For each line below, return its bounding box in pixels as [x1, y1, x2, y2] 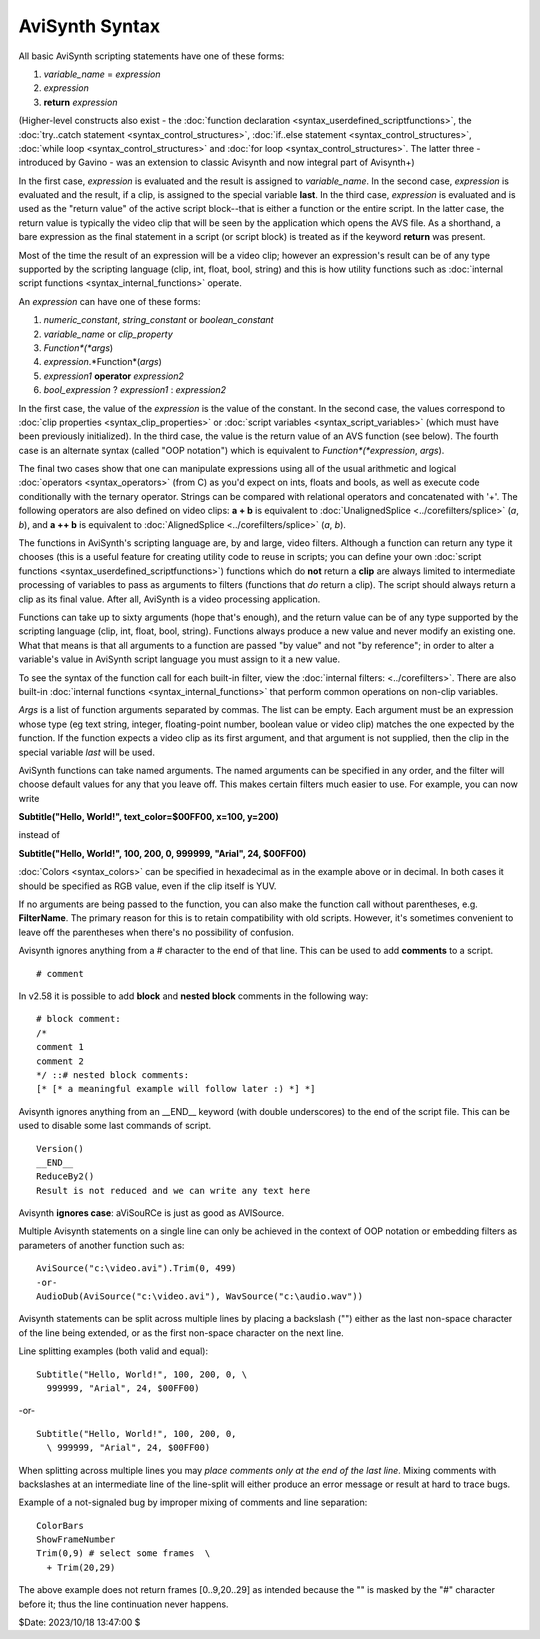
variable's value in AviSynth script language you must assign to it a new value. [18, 653, 340, 665]
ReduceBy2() [36, 1171, 95, 1182]
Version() [36, 1143, 84, 1154]
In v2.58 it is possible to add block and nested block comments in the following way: [18, 990, 369, 1002]
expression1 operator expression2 [43, 370, 185, 382]
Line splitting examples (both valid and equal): [18, 1345, 209, 1357]
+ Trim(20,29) [46, 1561, 116, 1573]
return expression [43, 96, 118, 108]
